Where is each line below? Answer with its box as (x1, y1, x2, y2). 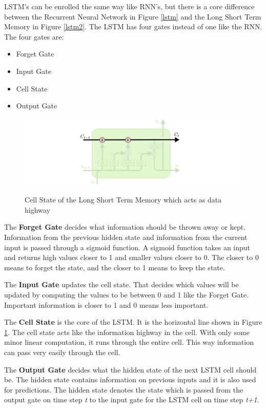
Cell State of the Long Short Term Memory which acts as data (25, 194, 222, 205)
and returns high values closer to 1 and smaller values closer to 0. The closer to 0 (4, 252, 259, 263)
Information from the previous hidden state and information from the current (4, 231, 248, 242)
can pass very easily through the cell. (4, 346, 120, 357)
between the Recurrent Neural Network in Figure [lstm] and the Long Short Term (4, 11, 261, 22)
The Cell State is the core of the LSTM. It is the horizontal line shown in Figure (4, 317, 262, 327)
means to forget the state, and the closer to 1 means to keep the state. (4, 262, 225, 272)
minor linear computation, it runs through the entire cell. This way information (4, 337, 254, 347)
